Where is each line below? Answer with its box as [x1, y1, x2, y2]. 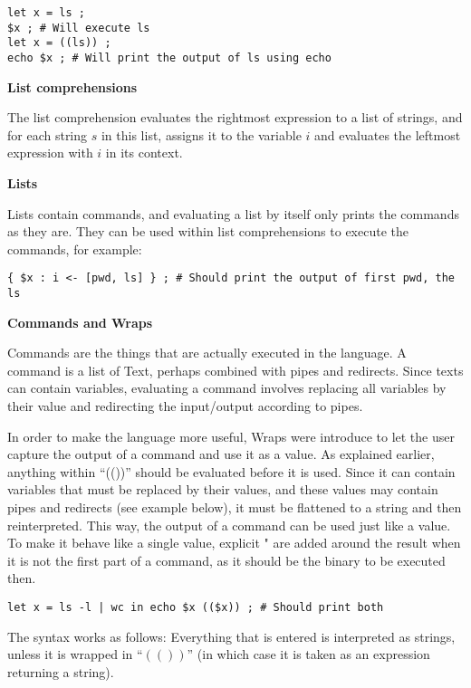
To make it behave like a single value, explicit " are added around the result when [7, 533, 461, 552]
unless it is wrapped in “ [7, 645, 143, 664]
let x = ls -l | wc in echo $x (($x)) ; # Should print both [7, 601, 384, 614]
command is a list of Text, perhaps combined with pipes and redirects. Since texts [7, 360, 464, 379]
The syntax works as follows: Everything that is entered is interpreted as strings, [7, 626, 456, 645]
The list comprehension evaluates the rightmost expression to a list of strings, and [7, 108, 463, 127]
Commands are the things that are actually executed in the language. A [7, 343, 407, 362]
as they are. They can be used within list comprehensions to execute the [7, 222, 409, 241]
